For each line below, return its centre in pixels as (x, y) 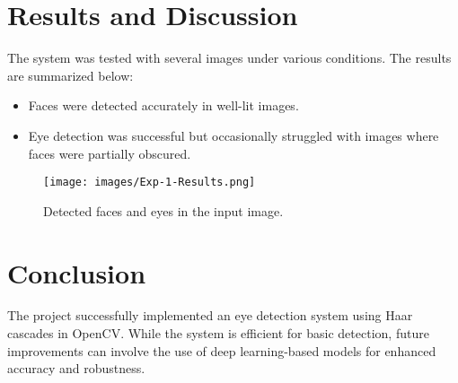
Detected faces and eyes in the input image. (163, 210)
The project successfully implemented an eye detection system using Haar (210, 315)
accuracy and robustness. (76, 368)
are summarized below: (70, 75)
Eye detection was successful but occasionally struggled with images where (233, 135)
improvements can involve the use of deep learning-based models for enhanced (222, 350)
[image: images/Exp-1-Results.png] (150, 183)
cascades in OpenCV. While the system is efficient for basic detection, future (218, 333)
